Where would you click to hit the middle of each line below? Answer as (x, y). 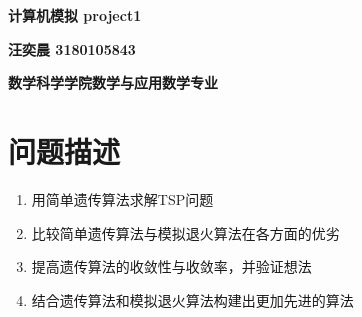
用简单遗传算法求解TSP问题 (122, 198)
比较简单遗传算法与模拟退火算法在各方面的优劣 (185, 232)
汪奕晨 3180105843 (72, 48)
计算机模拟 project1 (75, 15)
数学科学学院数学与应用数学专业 (113, 82)
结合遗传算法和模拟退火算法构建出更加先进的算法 (192, 299)
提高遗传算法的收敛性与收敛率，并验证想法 (171, 266)
